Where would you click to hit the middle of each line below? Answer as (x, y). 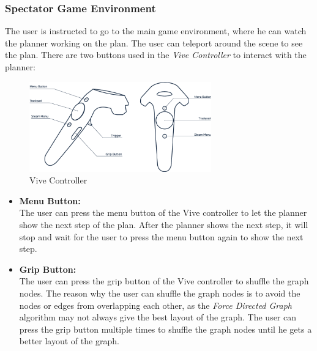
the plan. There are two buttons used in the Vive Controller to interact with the (156, 55)
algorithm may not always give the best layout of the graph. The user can (158, 317)
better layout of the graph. (69, 341)
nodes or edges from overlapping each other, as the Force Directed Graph (156, 305)
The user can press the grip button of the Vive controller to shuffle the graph (164, 281)
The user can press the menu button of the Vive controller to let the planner (163, 212)
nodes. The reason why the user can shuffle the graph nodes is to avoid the (160, 293)
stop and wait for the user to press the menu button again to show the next (161, 236)
